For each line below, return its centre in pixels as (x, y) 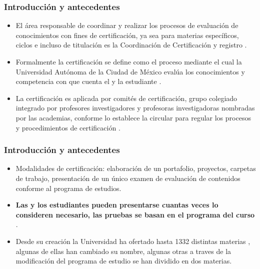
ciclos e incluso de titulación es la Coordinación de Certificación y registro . (131, 45)
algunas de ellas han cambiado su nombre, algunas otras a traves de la (123, 251)
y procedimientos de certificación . (68, 127)
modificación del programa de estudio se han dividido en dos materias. (124, 261)
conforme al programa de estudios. (68, 188)
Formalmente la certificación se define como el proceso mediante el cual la (129, 61)
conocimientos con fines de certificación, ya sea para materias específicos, (127, 35)
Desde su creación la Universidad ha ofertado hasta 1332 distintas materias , (133, 241)
